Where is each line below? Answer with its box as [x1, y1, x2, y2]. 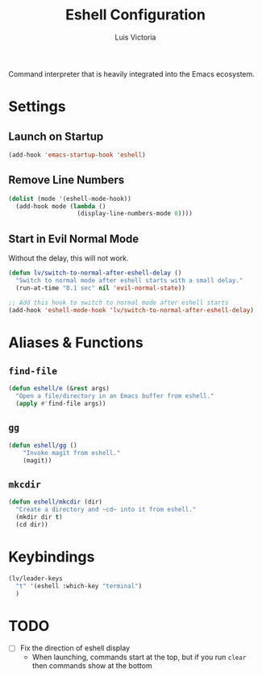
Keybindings [8, 548, 95, 566]
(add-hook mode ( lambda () [15, 202, 106, 211]
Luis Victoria [114, 32, 156, 42]
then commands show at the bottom [31, 661, 152, 671]
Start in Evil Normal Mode [8, 232, 139, 245]
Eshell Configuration [65, 6, 206, 24]
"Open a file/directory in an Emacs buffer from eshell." [15, 392, 215, 400]
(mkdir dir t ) [15, 513, 63, 521]
